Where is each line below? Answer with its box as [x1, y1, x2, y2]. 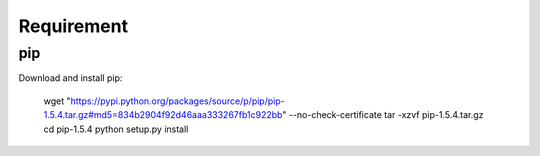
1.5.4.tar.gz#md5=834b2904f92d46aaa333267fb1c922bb [43, 109, 283, 121]
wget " [43, 95, 71, 107]
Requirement [18, 15, 129, 37]
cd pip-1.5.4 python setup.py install [43, 123, 189, 135]
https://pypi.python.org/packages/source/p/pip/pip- [70, 95, 285, 107]
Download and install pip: [18, 72, 123, 84]
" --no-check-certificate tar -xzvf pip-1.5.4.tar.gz [281, 109, 484, 121]
